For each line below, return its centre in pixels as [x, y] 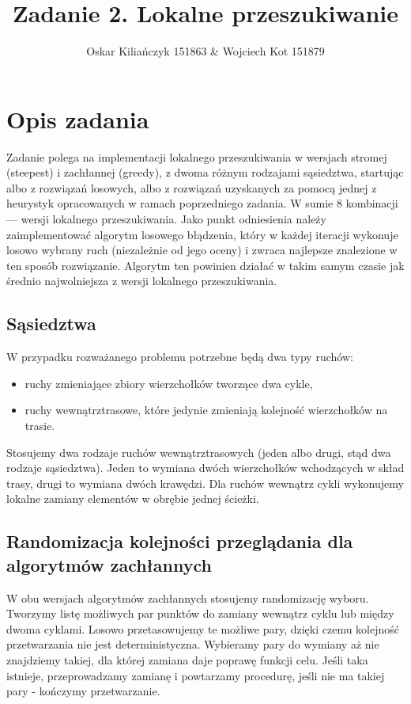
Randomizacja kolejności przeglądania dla [180, 541]
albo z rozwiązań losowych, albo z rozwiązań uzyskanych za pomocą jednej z [192, 187]
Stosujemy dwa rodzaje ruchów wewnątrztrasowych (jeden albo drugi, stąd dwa [199, 452]
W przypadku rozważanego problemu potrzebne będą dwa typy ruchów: [180, 357]
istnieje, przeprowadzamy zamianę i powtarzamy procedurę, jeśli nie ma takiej [196, 675]
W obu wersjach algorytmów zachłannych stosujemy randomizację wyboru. [188, 597]
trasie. [40, 425]
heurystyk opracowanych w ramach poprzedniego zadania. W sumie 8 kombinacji [202, 203]
